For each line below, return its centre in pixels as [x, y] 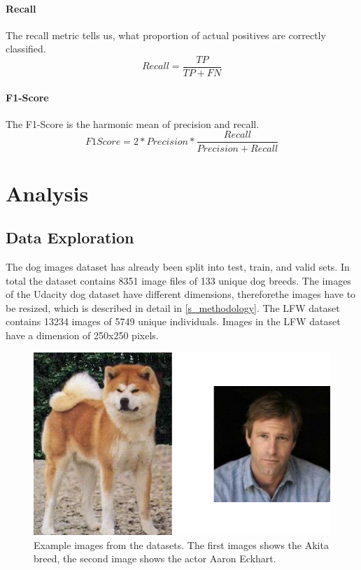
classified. [26, 49]
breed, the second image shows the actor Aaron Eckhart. [155, 558]
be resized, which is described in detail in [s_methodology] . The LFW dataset [173, 307]
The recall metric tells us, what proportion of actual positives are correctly [166, 35]
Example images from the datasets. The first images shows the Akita [181, 544]
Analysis [47, 193]
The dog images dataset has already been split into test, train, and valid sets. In [178, 267]
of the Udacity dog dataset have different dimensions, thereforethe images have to [181, 294]
